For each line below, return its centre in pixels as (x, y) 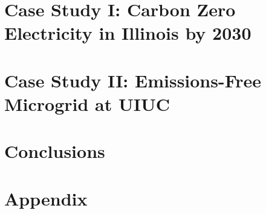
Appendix (46, 198)
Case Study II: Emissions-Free (133, 80)
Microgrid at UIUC (87, 103)
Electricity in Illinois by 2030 (128, 33)
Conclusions (55, 151)
